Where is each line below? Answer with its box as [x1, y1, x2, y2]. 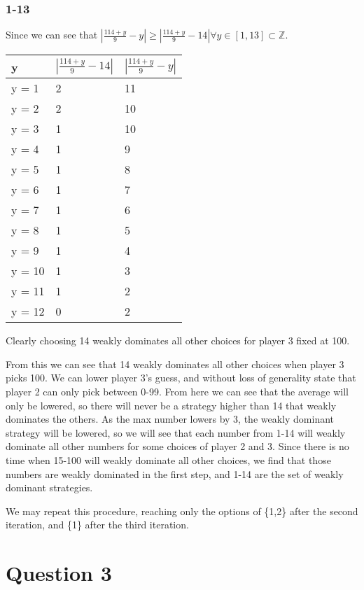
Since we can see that [6, 27, 98, 42]
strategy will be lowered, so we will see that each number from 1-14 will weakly [6, 425, 346, 440]
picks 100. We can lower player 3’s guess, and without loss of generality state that [6, 370, 356, 385]
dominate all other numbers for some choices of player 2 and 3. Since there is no [6, 439, 349, 454]
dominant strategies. [6, 480, 93, 495]
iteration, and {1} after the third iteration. [6, 517, 189, 532]
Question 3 [6, 559, 112, 587]
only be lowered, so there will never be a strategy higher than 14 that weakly [6, 398, 337, 412]
